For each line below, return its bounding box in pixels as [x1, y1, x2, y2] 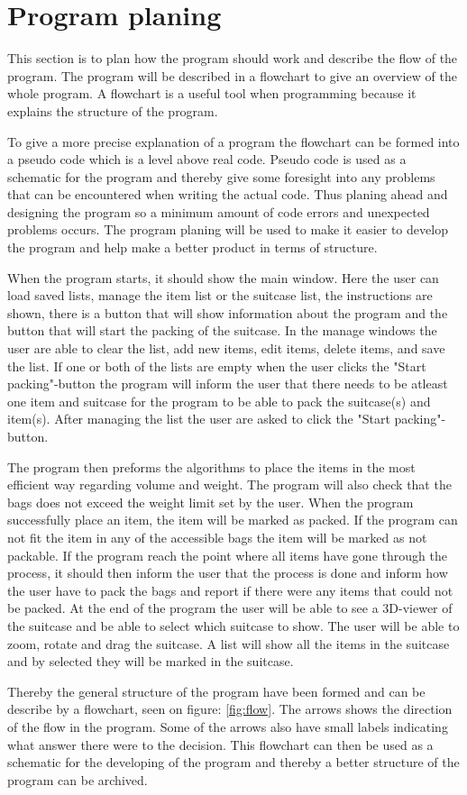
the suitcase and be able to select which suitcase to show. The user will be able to [7, 616, 460, 635]
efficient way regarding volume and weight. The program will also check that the [7, 475, 452, 494]
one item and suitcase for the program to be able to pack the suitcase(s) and [7, 391, 431, 410]
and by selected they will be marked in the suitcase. [7, 652, 294, 671]
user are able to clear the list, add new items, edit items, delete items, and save [7, 339, 445, 358]
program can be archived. [7, 770, 148, 789]
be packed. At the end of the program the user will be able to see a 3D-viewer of [7, 599, 453, 617]
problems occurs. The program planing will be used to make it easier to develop [7, 220, 448, 239]
